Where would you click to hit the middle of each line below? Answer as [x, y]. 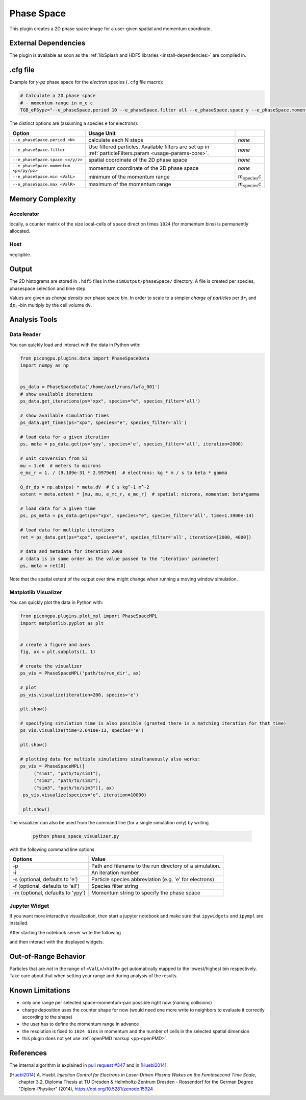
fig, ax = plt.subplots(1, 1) [58, 652]
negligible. [20, 254]
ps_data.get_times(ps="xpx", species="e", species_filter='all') [104, 423]
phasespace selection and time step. [48, 288]
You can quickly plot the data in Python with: [56, 602]
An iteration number [115, 873]
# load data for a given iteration [65, 437]
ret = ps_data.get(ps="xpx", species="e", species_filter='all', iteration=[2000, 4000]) [136, 537]
